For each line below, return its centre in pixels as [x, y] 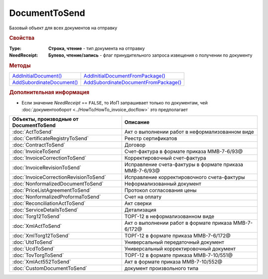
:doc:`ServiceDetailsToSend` [45, 210]
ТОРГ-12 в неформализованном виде [169, 216]
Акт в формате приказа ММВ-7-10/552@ [173, 262]
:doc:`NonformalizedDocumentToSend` [58, 184]
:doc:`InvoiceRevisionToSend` [47, 168]
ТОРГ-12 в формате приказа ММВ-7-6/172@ [177, 236]
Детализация [140, 210]
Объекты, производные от [45, 119]
